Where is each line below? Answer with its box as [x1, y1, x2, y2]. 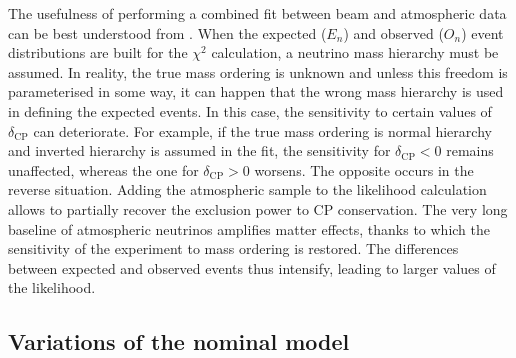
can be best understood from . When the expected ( [8, 22, 327, 43]
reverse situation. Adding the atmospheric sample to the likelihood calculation [8, 179, 487, 200]
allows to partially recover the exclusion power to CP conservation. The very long [8, 198, 508, 219]
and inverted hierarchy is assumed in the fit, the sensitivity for [8, 140, 391, 161]
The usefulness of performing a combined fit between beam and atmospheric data [8, 3, 507, 23]
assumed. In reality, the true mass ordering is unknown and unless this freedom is [8, 61, 508, 82]
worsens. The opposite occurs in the [254, 159, 474, 180]
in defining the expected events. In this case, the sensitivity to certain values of [8, 100, 492, 121]
